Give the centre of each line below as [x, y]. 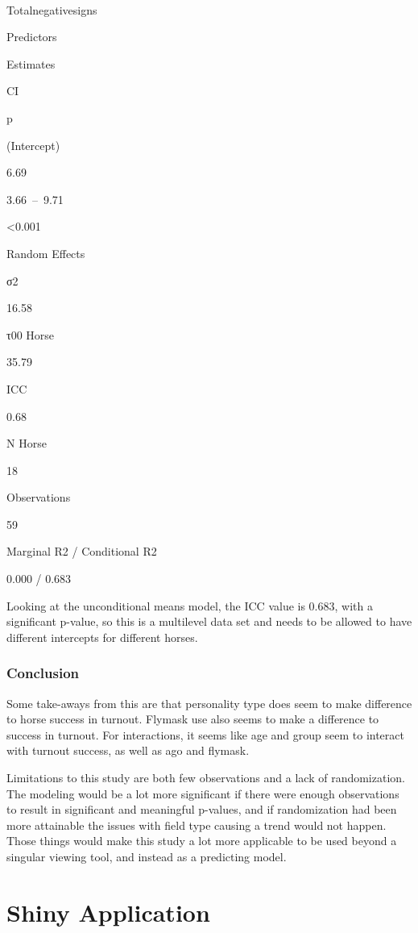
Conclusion [43, 673]
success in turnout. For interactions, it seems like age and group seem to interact [205, 734]
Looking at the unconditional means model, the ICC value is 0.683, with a [190, 605]
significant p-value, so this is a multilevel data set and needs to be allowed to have [209, 621]
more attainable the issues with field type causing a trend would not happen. [197, 825]
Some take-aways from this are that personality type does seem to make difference [209, 703]
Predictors [32, 37]
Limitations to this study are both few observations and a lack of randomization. [206, 778]
